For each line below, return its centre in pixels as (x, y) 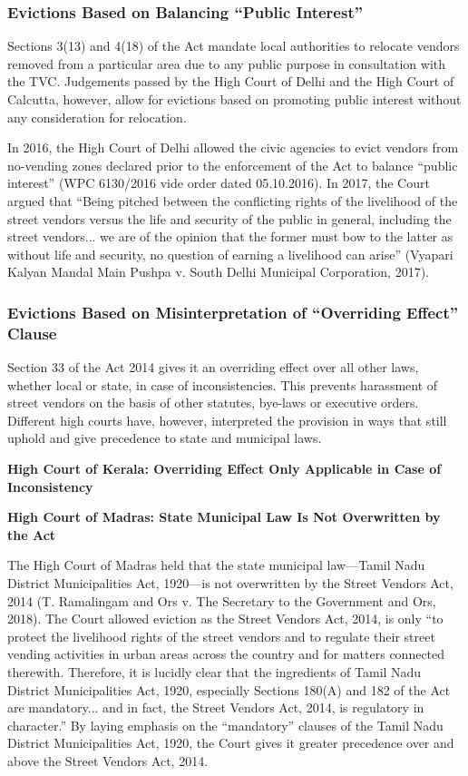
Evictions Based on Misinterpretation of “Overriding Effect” (233, 312)
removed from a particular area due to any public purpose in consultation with (227, 63)
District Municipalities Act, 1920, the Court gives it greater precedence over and (231, 743)
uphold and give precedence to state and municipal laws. (165, 438)
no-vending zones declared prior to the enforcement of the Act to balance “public (233, 165)
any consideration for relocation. (97, 117)
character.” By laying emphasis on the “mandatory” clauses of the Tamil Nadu (225, 725)
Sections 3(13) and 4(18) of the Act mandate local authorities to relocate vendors (234, 46)
